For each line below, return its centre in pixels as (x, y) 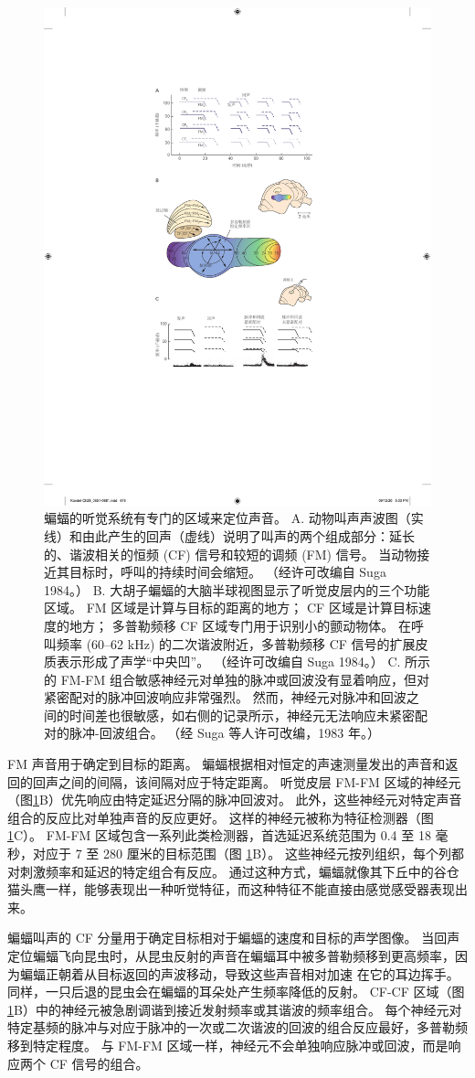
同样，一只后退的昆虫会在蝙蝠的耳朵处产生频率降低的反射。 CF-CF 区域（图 (236, 992)
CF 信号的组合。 (99, 1063)
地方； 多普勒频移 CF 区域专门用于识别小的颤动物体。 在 (240, 625)
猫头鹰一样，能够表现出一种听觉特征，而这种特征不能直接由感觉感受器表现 (231, 889)
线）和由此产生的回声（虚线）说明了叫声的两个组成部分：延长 (229, 535)
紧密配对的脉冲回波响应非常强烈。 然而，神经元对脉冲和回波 (225, 697)
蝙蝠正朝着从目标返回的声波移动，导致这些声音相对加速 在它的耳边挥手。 (239, 973)
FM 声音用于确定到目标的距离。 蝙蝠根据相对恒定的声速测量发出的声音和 (227, 764)
